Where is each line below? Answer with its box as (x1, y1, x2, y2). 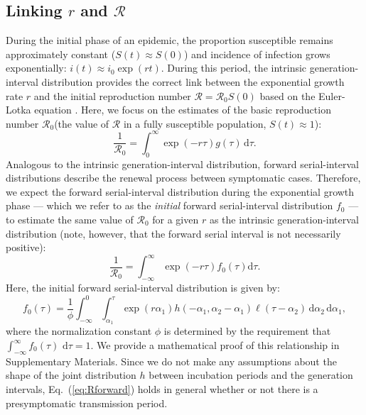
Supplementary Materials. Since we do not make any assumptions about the (6, 353, 337, 368)
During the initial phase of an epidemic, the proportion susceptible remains (6, 33, 333, 48)
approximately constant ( (6, 46, 116, 61)
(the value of (54, 116, 109, 131)
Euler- (318, 88, 345, 103)
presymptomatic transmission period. (6, 395, 168, 410)
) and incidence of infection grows (183, 46, 330, 61)
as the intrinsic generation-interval (209, 212, 359, 227)
